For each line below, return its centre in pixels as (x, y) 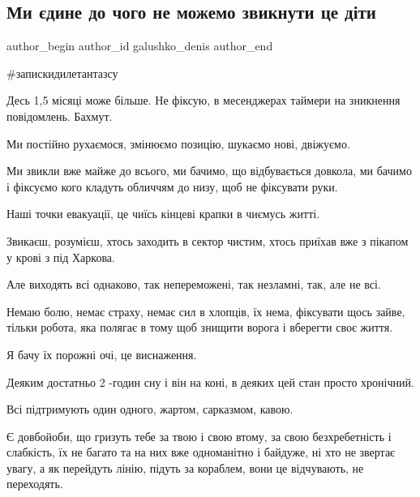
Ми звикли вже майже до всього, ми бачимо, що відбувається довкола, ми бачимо (209, 171)
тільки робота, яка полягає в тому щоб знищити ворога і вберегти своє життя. (200, 327)
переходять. (35, 484)
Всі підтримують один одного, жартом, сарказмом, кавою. (150, 409)
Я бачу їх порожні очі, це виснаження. (102, 354)
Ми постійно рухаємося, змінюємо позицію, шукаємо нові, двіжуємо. (178, 143)
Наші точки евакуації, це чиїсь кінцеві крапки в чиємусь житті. (163, 214)
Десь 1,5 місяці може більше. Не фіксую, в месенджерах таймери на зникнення (204, 100)
